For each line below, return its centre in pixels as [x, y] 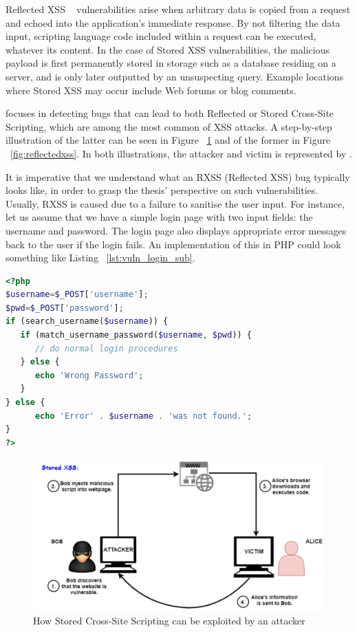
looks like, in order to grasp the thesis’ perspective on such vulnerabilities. [162, 190]
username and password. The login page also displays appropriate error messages [176, 230]
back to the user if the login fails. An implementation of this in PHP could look [173, 244]
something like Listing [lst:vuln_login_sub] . [100, 258]
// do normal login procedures [106, 348]
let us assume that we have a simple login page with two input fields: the [159, 217]
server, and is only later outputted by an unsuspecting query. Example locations [175, 76]
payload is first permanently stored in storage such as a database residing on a [171, 63]
